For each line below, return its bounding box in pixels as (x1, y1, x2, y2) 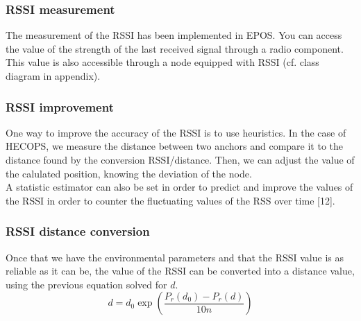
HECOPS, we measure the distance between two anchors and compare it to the (6, 139, 344, 153)
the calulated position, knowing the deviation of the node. (6, 166, 252, 180)
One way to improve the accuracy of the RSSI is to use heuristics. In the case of (6, 125, 346, 139)
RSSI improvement (6, 98, 114, 115)
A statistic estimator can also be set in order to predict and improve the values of (6, 180, 353, 194)
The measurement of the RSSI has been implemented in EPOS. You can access (6, 28, 342, 42)
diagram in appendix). (6, 69, 101, 83)
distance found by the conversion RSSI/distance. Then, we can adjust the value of (6, 153, 355, 166)
